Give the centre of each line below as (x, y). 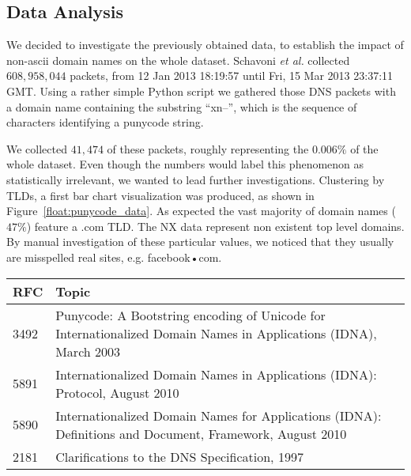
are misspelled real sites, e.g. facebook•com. (114, 257)
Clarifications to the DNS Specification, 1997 (179, 456)
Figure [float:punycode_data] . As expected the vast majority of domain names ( (201, 211)
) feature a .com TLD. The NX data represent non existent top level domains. (215, 226)
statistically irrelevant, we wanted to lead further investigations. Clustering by (196, 179)
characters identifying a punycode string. (105, 122)
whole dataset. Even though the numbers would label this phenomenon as (185, 164)
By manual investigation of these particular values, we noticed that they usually (200, 242)
